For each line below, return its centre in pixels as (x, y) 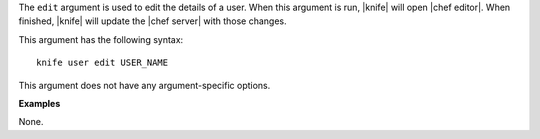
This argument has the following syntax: (101, 39)
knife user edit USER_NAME (102, 63)
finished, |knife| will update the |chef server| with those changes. (152, 21)
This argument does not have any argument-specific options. (144, 85)
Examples (39, 103)
